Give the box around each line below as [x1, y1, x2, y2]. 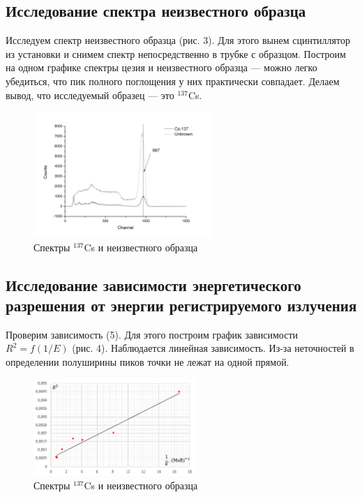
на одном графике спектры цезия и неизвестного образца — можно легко [6, 60, 317, 75]
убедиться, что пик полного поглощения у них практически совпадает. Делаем [6, 73, 340, 88]
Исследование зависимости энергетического [6, 274, 301, 295]
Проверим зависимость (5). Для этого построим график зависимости [6, 327, 299, 341]
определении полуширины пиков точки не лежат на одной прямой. [6, 355, 289, 369]
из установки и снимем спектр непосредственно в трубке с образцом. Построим [6, 46, 346, 61]
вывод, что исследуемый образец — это [6, 87, 174, 102]
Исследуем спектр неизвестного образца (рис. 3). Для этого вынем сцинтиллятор [6, 33, 350, 47]
